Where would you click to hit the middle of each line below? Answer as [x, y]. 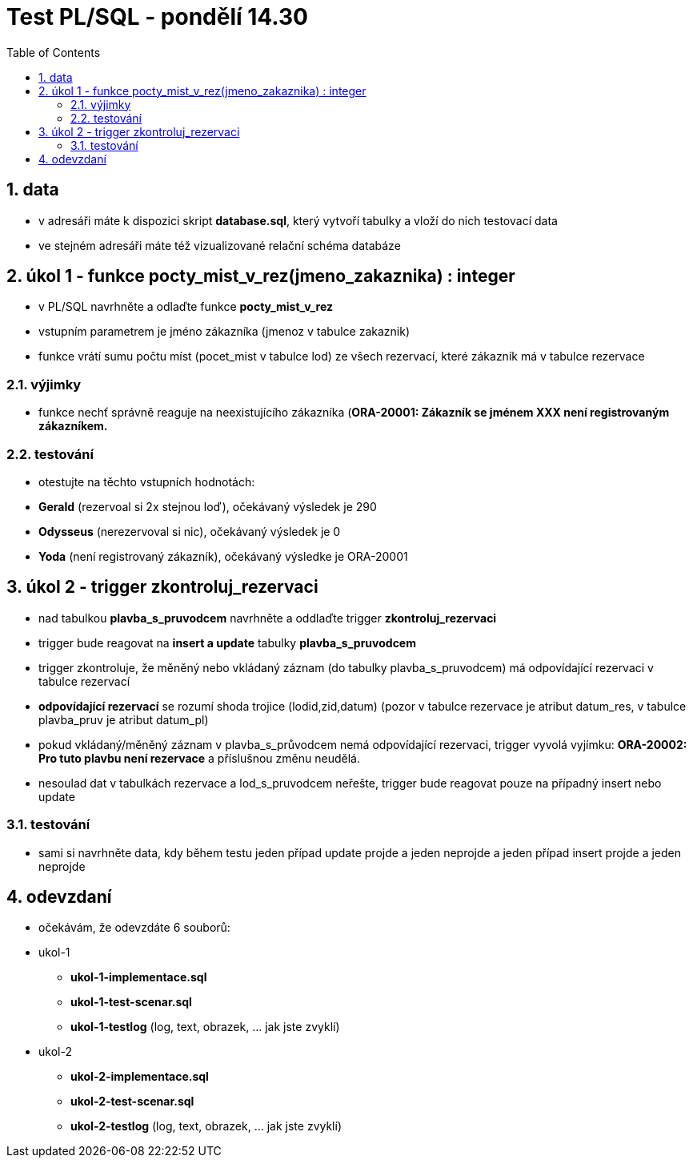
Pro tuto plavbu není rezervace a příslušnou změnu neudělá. [199, 758]
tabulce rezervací [84, 681]
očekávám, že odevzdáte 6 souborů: [134, 928]
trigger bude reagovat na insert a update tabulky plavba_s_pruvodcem [227, 642]
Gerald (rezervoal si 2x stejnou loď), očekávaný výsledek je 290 [208, 506]
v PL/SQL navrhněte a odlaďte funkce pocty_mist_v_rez [186, 307]
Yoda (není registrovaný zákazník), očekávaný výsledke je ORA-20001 [223, 556]
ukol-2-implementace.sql [140, 1077]
